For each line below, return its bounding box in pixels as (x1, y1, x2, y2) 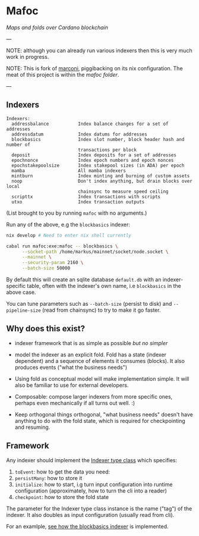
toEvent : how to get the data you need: (14, 468, 110, 475)
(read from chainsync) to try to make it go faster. (42, 306, 161, 314)
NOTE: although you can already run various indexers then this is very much (6, 46, 193, 54)
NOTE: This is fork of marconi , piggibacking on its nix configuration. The (6, 64, 183, 72)
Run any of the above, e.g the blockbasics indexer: (6, 221, 131, 228)
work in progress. (6, 53, 49, 60)
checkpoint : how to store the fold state (14, 493, 109, 500)
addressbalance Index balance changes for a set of (11, 121, 169, 127)
